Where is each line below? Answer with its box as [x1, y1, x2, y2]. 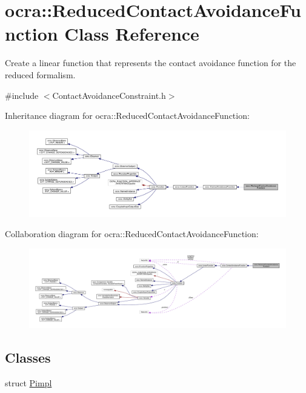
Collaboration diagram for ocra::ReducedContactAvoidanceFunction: [5, 227, 259, 240]
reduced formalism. [5, 68, 76, 81]
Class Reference [64, 21, 199, 46]
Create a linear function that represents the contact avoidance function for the [5, 56, 296, 69]
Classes [5, 348, 51, 367]
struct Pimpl [5, 377, 52, 389]
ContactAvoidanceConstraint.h [52, 89, 166, 101]
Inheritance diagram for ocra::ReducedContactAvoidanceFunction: [5, 109, 250, 122]
